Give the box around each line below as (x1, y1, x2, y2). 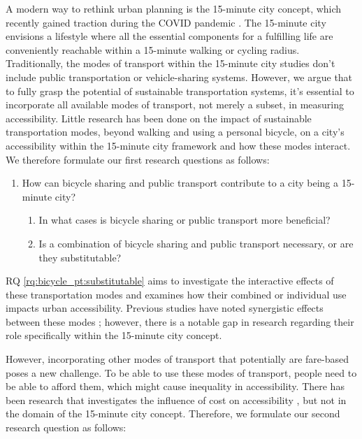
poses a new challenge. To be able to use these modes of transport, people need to (6, 365, 357, 380)
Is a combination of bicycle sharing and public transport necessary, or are (38, 236, 354, 250)
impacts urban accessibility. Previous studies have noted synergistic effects (6, 301, 324, 315)
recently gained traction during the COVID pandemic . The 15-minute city (6, 15, 326, 29)
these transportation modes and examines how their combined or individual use (6, 287, 347, 301)
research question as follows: (6, 420, 126, 435)
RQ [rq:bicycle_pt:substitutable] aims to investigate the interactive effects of (6, 273, 334, 288)
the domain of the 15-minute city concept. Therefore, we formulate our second (6, 406, 340, 421)
